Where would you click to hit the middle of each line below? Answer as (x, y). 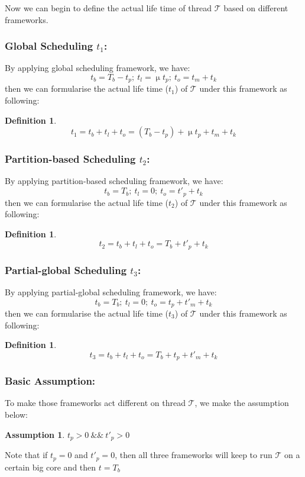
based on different (256, 8)
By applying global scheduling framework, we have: (98, 68)
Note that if (26, 455)
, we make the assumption (242, 403)
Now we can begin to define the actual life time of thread (108, 8)
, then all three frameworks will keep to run (194, 455)
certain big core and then (51, 467)
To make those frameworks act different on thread (95, 403)
